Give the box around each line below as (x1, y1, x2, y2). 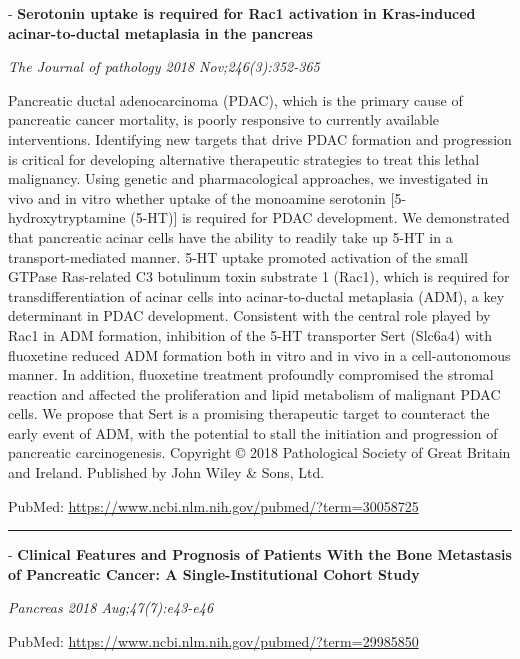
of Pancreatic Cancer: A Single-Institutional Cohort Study (8, 563, 420, 584)
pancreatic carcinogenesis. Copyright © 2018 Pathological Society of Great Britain (8, 442, 511, 463)
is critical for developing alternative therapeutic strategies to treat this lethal (8, 148, 480, 169)
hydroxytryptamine (8, 207, 126, 228)
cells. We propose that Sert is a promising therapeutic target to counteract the (8, 403, 490, 424)
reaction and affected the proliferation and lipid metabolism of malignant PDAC (8, 383, 501, 404)
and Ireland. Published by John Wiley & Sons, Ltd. (8, 462, 325, 483)
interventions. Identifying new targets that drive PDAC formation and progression (8, 128, 512, 149)
